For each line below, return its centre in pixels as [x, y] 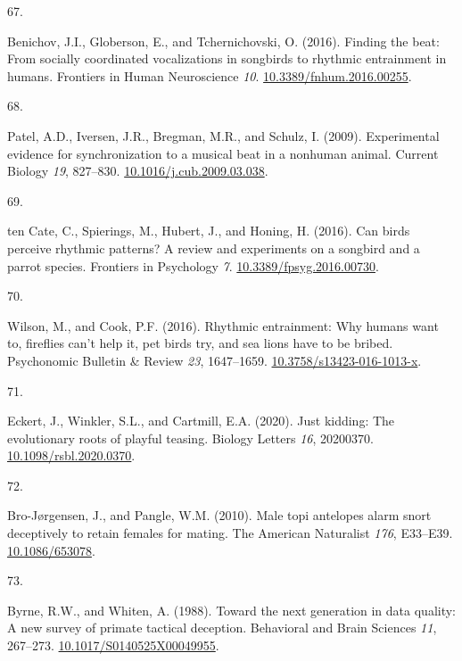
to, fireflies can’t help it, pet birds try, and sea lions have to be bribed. [200, 343]
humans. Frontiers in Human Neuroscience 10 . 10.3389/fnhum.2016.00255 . [210, 75]
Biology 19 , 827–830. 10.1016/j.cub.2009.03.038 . [138, 171]
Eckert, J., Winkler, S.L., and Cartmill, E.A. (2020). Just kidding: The [201, 421]
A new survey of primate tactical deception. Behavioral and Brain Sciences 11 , [222, 628]
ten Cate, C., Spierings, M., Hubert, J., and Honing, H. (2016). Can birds [209, 231]
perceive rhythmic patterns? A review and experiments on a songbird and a [214, 248]
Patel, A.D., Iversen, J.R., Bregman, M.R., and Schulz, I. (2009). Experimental [223, 135]
